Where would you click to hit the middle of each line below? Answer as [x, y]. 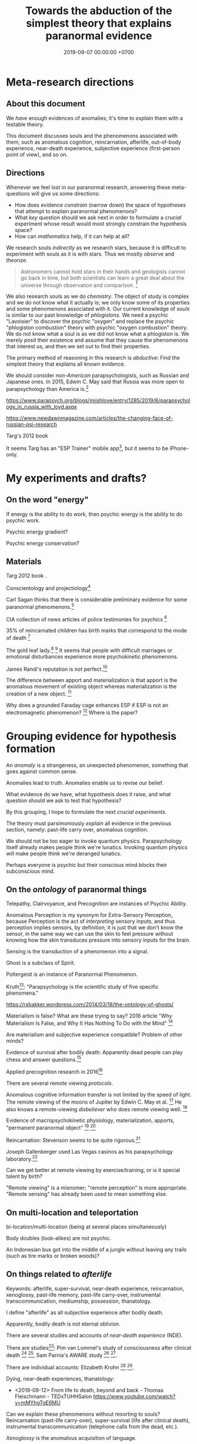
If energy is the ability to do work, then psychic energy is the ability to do [94, 514]
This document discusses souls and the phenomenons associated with [92, 135]
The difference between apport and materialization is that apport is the [92, 680]
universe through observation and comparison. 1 [79, 284]
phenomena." [22, 993]
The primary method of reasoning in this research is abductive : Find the [93, 358]
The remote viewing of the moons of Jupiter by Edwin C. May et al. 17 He [94, 1101]
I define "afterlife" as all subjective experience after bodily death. [85, 1312]
